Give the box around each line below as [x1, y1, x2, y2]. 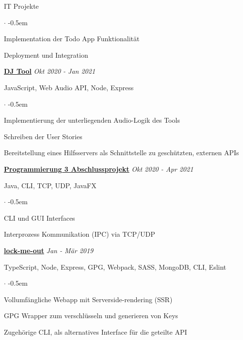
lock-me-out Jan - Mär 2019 [4, 245, 94, 255]
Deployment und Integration [4, 49, 88, 60]
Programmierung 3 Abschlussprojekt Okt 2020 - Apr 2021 [4, 163, 194, 174]
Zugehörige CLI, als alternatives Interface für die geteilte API [4, 326, 187, 337]
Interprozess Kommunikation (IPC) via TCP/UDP [4, 229, 155, 239]
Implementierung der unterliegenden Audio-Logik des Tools [4, 115, 180, 125]
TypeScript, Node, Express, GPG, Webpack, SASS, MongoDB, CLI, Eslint [4, 261, 227, 272]
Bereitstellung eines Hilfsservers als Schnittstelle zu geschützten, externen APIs [4, 147, 239, 158]
